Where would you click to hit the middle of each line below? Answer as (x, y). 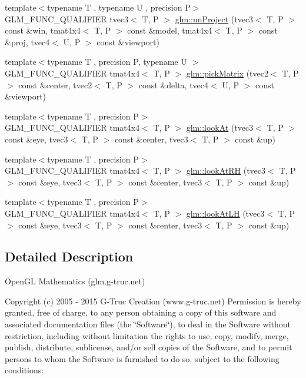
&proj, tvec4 (27, 42)
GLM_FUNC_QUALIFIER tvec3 (67, 19)
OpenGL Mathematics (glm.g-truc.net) (75, 281)
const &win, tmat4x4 (43, 30)
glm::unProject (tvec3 (214, 19)
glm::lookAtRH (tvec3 (226, 170)
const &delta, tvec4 (174, 84)
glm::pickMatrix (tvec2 (227, 73)
